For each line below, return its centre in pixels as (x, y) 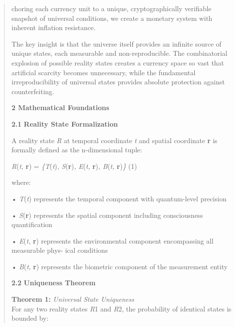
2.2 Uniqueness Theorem (54, 283)
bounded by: (30, 318)
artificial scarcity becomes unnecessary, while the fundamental (103, 72)
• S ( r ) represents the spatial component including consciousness (107, 215)
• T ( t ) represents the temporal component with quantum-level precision (119, 198)
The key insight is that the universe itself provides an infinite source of (116, 43)
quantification (32, 224)
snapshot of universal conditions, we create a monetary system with (112, 18)
